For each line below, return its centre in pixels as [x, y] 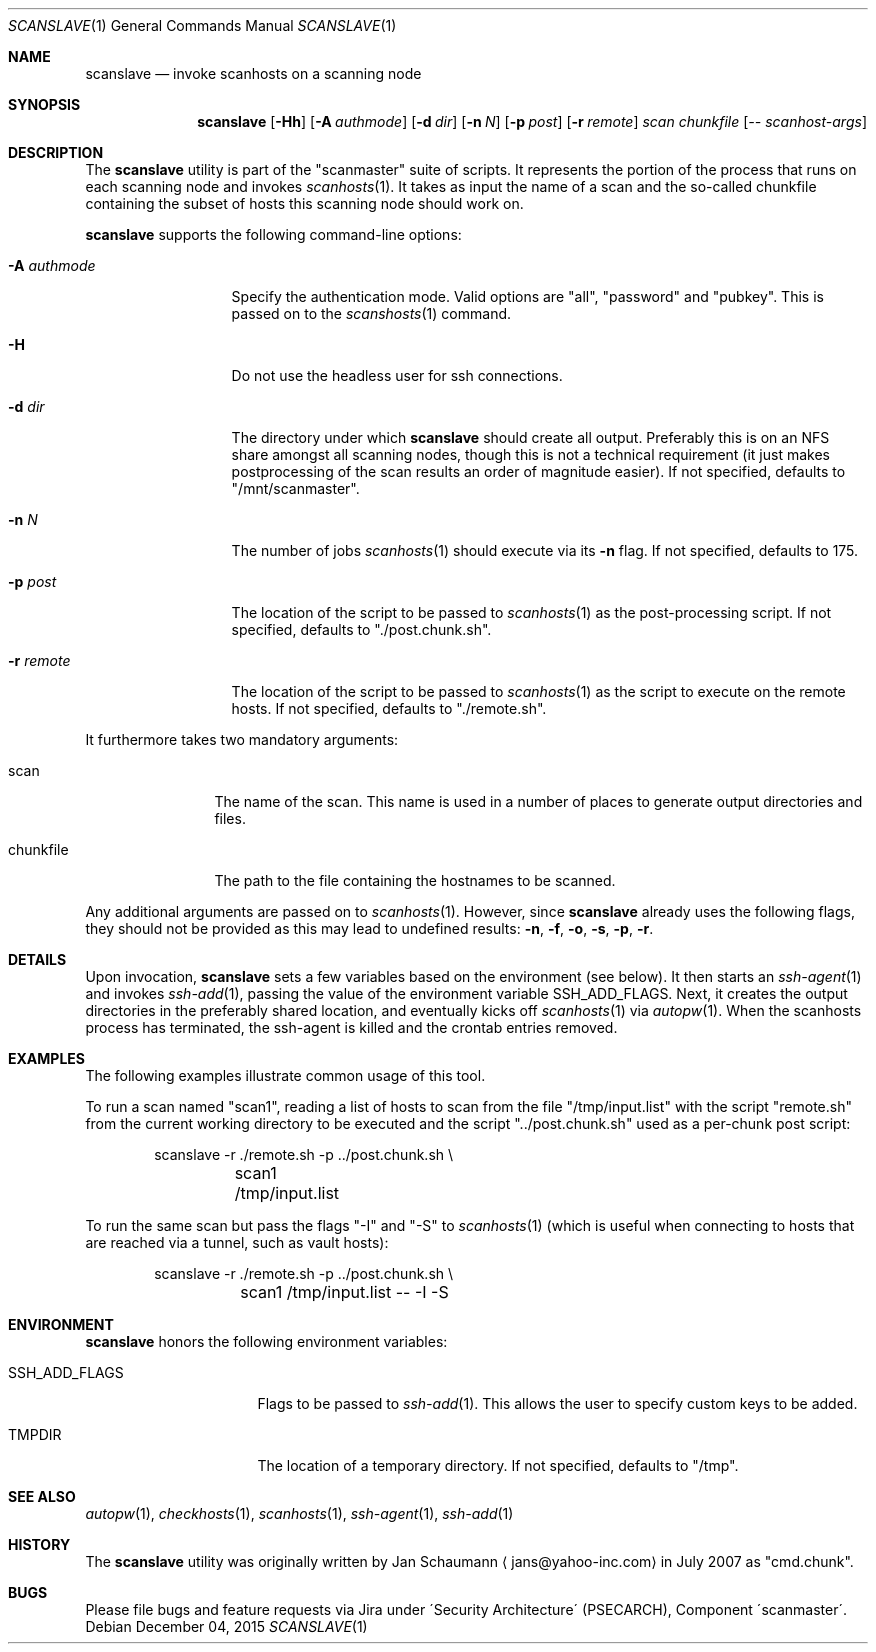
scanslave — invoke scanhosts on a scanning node [253, 73]
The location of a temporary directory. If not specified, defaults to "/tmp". [498, 1465]
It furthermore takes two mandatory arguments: [242, 739]
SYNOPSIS [44, 104]
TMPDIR [35, 1434]
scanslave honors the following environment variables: [266, 1341]
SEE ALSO [42, 1496]
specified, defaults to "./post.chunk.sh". [361, 629]
